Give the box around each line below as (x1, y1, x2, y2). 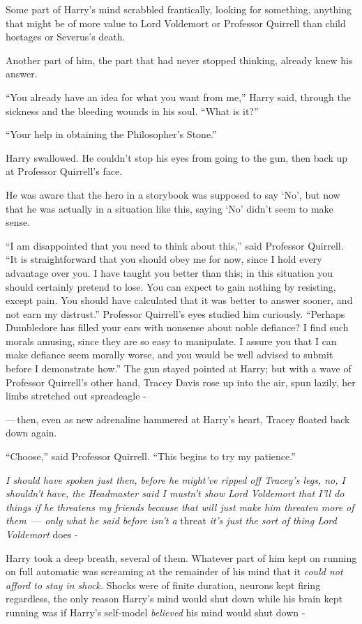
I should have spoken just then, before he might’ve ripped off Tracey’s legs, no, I (6, 472, 345, 487)
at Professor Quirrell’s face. (6, 164, 123, 178)
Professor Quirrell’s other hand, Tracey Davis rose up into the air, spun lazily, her (6, 374, 356, 389)
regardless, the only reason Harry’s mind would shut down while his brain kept (6, 591, 342, 606)
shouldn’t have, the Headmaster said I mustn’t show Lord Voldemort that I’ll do (6, 486, 345, 501)
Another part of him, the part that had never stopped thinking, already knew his (6, 52, 353, 67)
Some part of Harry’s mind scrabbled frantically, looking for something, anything (6, 2, 352, 16)
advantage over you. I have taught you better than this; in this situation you (6, 265, 333, 280)
